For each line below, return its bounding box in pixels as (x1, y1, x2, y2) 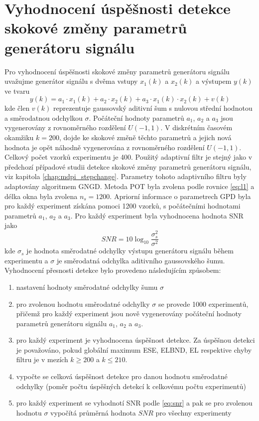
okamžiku (4, 132, 34, 143)
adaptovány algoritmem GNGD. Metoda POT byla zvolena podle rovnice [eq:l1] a (4, 181, 255, 192)
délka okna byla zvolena (4, 191, 78, 201)
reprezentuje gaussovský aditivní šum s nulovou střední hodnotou (53, 103, 253, 113)
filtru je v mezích (16, 354, 68, 365)
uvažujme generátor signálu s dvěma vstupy (4, 76, 138, 86)
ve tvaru (4, 85, 30, 96)
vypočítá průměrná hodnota (50, 407, 136, 418)
